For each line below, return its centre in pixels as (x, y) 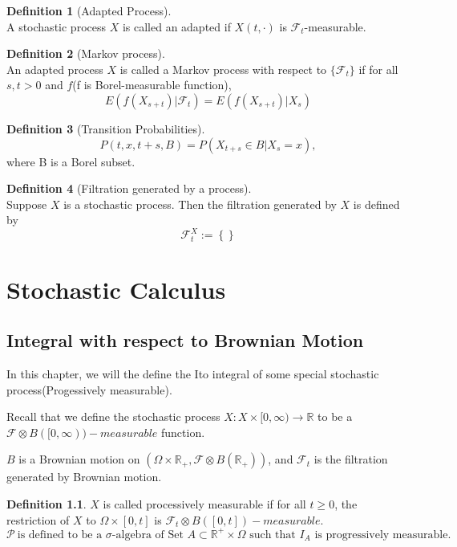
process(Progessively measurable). (89, 389)
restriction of (38, 519)
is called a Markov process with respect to (223, 69)
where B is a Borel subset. (71, 161)
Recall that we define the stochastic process (113, 416)
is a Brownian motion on (79, 459)
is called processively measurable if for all (204, 503)
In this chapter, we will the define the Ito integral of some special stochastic (193, 374)
